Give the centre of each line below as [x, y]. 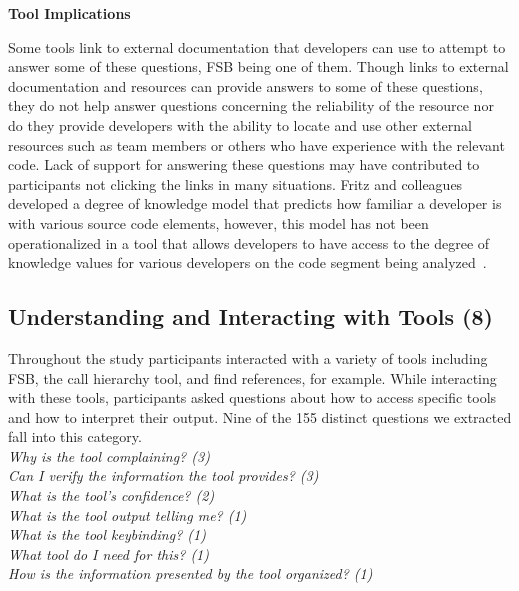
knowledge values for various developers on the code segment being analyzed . [247, 262]
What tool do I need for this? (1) [108, 553]
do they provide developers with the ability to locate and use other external [240, 124]
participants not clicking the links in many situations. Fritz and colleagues [235, 183]
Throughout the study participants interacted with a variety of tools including [248, 357]
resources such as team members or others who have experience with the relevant [256, 144]
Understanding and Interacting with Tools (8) [250, 316]
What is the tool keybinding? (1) [107, 534]
